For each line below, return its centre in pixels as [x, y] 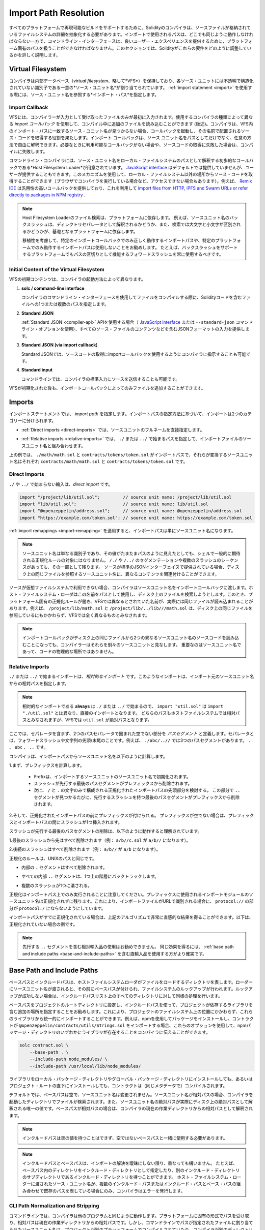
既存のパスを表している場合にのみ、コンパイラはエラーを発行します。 [114, 1191]
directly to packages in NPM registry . [47, 195]
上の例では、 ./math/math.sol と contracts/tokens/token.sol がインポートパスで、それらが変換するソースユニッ [131, 455]
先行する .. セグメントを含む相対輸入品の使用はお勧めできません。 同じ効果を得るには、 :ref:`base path [128, 947]
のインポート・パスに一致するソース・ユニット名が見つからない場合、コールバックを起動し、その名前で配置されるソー [129, 131]
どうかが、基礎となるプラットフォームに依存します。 [84, 231]
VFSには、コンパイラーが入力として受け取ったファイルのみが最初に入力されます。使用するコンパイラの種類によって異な [131, 117]
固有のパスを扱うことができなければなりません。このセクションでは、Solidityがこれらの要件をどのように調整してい [134, 48]
